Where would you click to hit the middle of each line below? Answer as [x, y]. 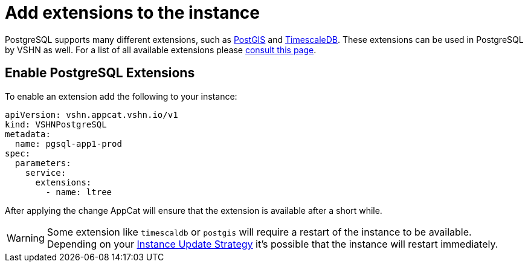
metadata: [28, 134]
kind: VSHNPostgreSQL [56, 124]
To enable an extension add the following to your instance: [121, 96]
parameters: [43, 163]
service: [46, 172]
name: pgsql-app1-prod [68, 143]
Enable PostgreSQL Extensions [100, 73]
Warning [26, 238]
